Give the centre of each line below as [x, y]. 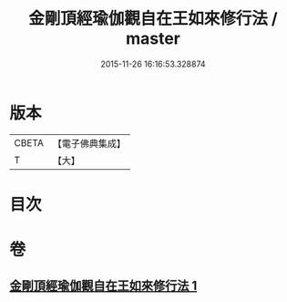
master [153, 39]
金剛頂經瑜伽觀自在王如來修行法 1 [103, 286]
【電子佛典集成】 [89, 143]
